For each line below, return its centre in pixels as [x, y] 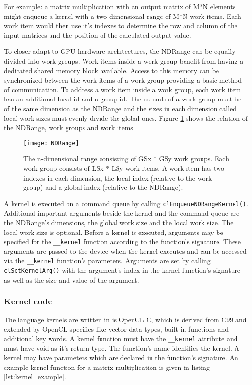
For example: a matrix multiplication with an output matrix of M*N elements [120, 6]
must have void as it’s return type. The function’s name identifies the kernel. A [122, 348]
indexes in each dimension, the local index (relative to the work [118, 177]
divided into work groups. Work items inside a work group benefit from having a [124, 60]
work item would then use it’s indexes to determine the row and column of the [121, 25]
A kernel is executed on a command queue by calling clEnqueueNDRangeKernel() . [126, 203]
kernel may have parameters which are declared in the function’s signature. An [121, 357]
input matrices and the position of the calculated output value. [98, 35]
